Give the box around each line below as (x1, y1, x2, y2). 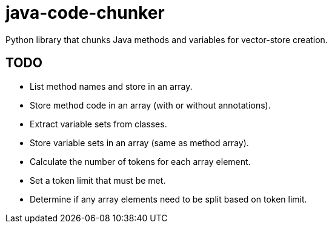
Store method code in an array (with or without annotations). (30, 99, 271, 110)
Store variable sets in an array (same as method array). (30, 137, 249, 148)
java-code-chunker (5, 2, 165, 23)
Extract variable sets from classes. (30, 118, 167, 129)
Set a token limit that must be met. (30, 175, 166, 186)
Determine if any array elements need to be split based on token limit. (30, 193, 307, 204)
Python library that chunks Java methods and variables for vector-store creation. (5, 34, 328, 45)
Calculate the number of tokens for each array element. (30, 156, 251, 167)
